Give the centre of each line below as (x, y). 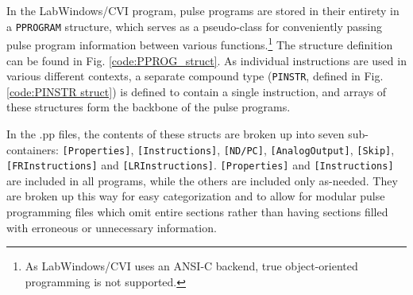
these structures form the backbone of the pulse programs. (149, 107)
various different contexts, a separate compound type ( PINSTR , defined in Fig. (195, 76)
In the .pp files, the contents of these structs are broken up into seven (176, 133)
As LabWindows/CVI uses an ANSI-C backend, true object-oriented (191, 266)
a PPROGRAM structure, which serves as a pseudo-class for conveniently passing (195, 26)
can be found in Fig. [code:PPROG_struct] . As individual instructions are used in (206, 60)
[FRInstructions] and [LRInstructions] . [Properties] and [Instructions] (200, 165)
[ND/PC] (243, 151)
